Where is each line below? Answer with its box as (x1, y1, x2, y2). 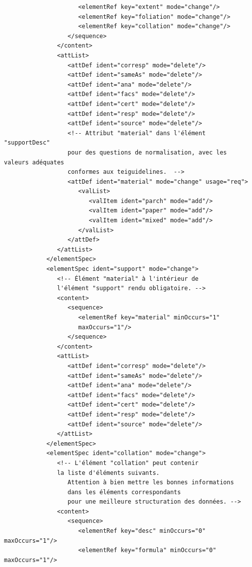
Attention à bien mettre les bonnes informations (67, 479, 234, 486)
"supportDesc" (4, 139, 50, 147)
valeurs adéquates (4, 158, 64, 166)
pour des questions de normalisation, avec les (67, 149, 227, 156)
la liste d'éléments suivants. (57, 469, 160, 476)
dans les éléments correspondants (67, 488, 181, 496)
